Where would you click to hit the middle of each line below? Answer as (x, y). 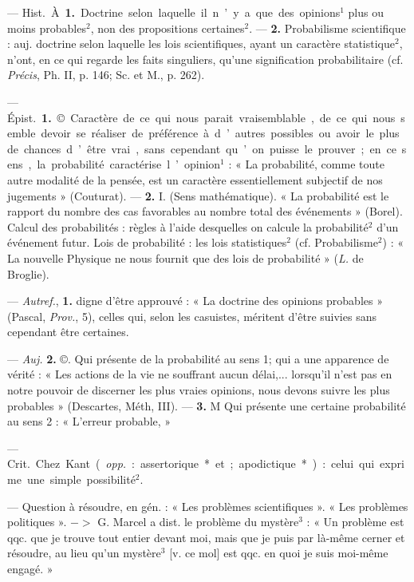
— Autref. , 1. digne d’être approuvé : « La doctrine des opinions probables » (195, 301)
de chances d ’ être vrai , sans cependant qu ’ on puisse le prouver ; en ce (202, 148)
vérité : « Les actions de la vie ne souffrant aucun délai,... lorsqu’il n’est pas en (200, 374)
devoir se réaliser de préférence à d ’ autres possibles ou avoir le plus (220, 133)
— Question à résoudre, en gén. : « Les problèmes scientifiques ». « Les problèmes (208, 506)
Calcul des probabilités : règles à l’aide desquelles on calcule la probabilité (188, 226)
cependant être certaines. (68, 332)
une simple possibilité (81, 479)
